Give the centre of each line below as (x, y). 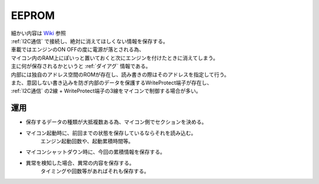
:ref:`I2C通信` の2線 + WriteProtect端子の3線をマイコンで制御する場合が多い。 (106, 91)
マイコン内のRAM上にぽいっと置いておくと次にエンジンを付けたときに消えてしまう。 (115, 58)
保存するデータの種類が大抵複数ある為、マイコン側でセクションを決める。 (116, 122)
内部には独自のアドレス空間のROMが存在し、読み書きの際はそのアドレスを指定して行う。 (120, 75)
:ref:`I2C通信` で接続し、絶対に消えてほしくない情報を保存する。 (89, 41)
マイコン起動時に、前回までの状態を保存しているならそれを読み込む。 (111, 133)
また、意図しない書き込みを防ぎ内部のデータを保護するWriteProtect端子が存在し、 (112, 82)
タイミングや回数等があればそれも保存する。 (95, 171)
